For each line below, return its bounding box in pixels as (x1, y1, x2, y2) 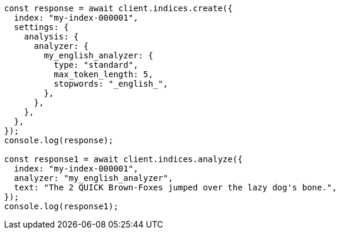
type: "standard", (54, 60, 138, 70)
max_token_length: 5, (54, 70, 153, 79)
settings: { (14, 22, 69, 32)
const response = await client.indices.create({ (4, 4, 233, 13)
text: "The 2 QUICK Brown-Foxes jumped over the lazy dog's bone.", (14, 183, 337, 192)
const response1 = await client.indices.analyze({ (4, 154, 243, 164)
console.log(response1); (4, 202, 118, 211)
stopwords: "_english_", (54, 79, 169, 88)
